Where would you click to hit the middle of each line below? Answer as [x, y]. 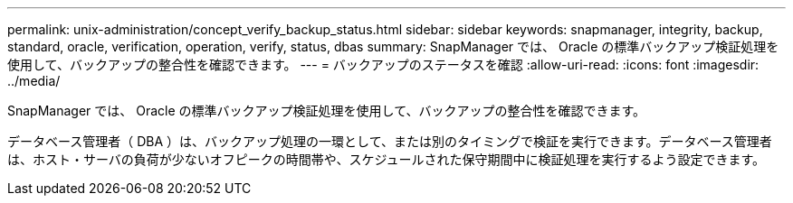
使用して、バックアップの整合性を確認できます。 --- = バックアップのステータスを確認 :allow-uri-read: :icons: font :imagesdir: [383, 65]
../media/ [34, 81]
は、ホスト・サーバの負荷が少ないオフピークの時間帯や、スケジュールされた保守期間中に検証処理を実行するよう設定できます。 [387, 159]
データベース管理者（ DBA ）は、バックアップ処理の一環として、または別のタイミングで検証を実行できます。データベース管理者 [390, 141]
